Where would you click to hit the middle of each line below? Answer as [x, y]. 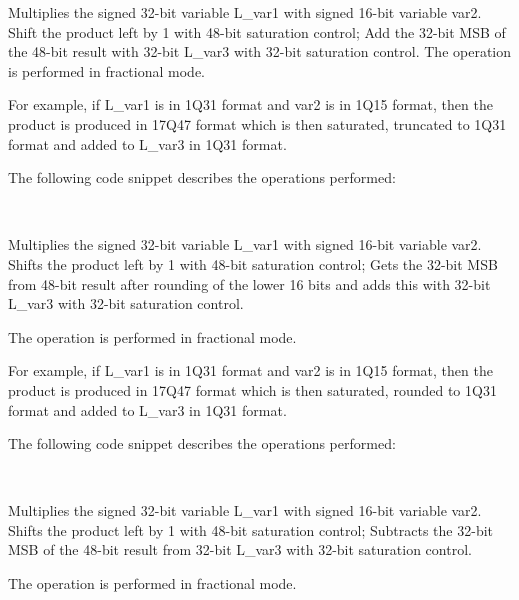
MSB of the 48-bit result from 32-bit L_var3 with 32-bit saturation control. [240, 549]
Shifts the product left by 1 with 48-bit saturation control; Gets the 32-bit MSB [253, 263]
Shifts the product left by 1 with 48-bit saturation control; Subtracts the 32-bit [251, 529]
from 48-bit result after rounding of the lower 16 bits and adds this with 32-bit [249, 283]
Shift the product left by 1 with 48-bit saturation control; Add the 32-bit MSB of [257, 31]
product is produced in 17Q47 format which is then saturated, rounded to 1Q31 [252, 389]
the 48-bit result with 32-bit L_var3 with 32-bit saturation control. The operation [260, 51]
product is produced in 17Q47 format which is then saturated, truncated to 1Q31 [257, 123]
